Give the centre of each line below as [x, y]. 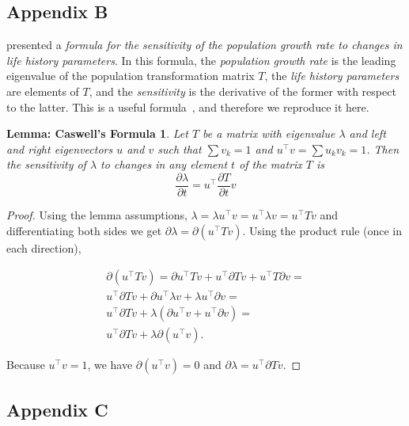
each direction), [44, 247]
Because [26, 365]
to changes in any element [164, 164]
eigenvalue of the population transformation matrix [131, 76]
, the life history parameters [332, 76]
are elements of [43, 91]
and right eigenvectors [60, 148]
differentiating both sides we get [84, 230]
